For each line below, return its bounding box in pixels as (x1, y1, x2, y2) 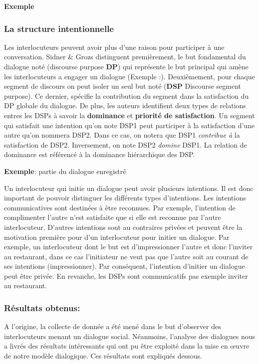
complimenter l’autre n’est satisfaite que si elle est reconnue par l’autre (4, 212, 221, 222)
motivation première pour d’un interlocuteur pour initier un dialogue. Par (4, 231, 230, 242)
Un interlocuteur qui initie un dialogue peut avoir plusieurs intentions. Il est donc (4, 182, 254, 193)
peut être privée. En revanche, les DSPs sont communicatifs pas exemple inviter (4, 270, 248, 281)
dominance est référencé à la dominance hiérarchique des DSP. (4, 149, 195, 160)
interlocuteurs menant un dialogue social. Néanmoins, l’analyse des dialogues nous (4, 331, 256, 341)
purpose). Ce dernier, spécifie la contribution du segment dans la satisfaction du (4, 90, 249, 101)
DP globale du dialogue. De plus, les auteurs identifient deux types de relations (4, 100, 246, 111)
